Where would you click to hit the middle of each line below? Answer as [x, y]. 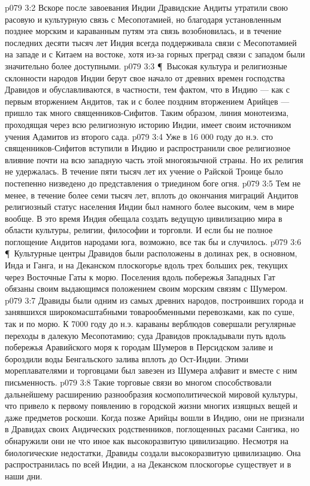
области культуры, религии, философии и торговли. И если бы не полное [139, 230]
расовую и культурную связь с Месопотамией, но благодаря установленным [143, 19]
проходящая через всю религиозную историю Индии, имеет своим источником [148, 124]
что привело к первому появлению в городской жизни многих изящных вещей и [151, 406]
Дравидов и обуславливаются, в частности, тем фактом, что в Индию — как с [148, 89]
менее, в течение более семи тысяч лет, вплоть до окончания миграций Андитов [152, 195]
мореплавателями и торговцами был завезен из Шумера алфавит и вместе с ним [151, 370]
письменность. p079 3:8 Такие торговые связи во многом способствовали [138, 382]
